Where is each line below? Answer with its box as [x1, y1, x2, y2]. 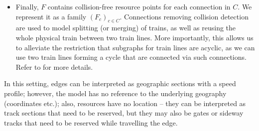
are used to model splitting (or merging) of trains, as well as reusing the [15, 22, 236, 33]
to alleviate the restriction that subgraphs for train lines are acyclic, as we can [15, 42, 255, 52]
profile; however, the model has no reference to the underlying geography [4, 88, 227, 98]
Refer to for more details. [15, 61, 93, 72]
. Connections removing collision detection [120, 11, 249, 21]
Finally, [15, 1, 39, 11]
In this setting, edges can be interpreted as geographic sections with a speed [4, 78, 236, 89]
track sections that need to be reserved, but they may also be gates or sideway [4, 108, 244, 118]
